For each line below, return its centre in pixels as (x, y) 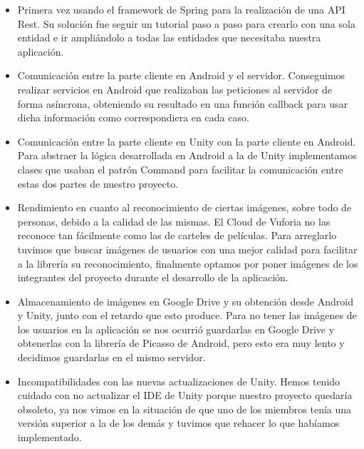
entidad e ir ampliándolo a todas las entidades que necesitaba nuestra (169, 37)
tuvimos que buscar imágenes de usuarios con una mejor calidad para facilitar (187, 249)
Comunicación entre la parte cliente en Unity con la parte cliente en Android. (187, 141)
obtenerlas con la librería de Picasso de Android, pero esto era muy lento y (181, 343)
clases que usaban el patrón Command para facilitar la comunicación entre (180, 169)
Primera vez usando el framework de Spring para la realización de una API (181, 9)
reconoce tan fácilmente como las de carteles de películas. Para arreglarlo (177, 235)
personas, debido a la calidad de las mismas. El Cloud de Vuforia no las (174, 221)
